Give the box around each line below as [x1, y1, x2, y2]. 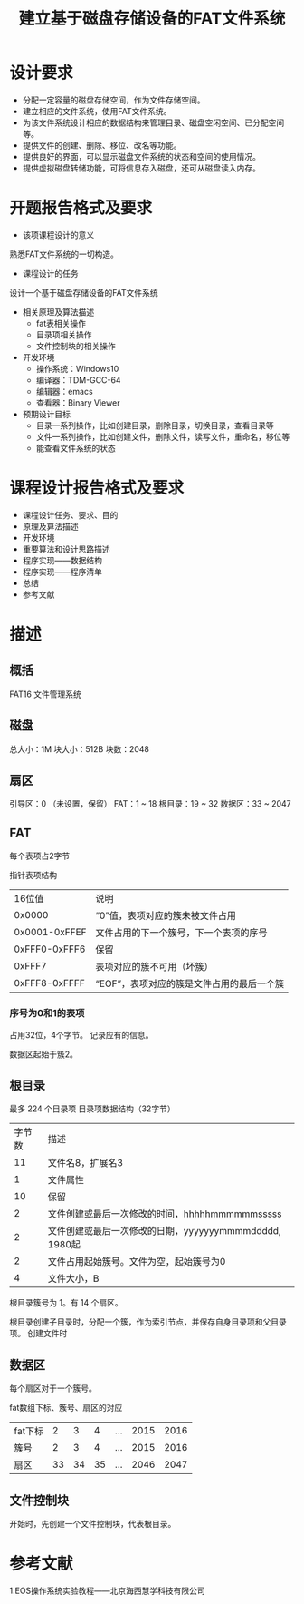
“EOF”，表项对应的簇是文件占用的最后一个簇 [95, 977, 285, 990]
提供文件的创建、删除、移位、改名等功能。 [22, 140, 182, 151]
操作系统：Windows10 [35, 363, 119, 374]
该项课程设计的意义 [22, 229, 95, 240]
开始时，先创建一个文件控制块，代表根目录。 [9, 1518, 176, 1529]
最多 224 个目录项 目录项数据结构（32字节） [9, 1103, 176, 1114]
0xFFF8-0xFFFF [14, 977, 86, 990]
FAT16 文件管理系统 [9, 689, 81, 699]
